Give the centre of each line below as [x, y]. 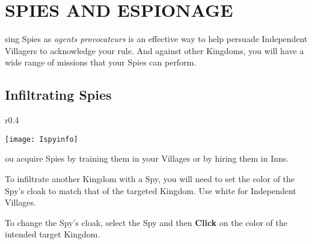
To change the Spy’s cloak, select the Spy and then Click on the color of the [146, 222]
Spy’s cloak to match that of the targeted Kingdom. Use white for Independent [151, 190]
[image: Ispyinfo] [41, 139]
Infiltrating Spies [58, 95]
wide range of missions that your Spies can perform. [101, 62]
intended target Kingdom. [53, 234]
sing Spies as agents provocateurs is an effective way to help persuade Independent [156, 39]
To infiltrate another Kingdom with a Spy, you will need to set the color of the [150, 178]
